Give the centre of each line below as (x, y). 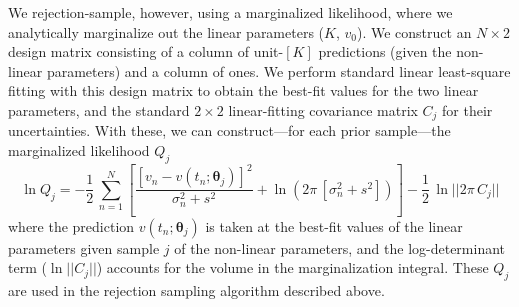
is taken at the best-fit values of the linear (334, 225)
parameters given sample (84, 247)
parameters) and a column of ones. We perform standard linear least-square (278, 70)
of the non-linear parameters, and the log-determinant (340, 247)
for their (467, 109)
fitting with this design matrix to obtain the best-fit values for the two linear (243, 90)
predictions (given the (385, 51)
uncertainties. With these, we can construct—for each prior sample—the (229, 130)
